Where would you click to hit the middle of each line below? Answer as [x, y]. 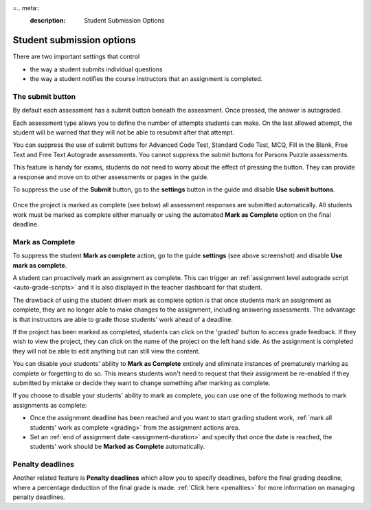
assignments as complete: [50, 405]
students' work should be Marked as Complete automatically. [117, 447]
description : [48, 21]
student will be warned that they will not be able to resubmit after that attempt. [124, 132]
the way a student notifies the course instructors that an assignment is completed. [146, 79]
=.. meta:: [26, 8]
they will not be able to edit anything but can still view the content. [106, 351]
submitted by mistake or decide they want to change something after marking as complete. [142, 383]
